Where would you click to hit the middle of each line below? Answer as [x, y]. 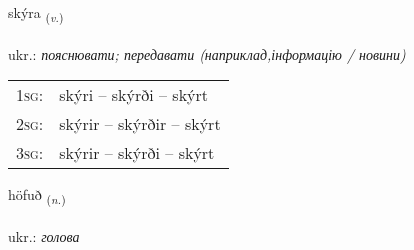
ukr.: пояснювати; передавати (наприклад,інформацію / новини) [207, 53]
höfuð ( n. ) [37, 196]
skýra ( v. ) [36, 13]
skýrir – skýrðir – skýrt [140, 124]
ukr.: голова [44, 236]
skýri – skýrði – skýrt [134, 95]
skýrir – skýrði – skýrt [137, 153]
